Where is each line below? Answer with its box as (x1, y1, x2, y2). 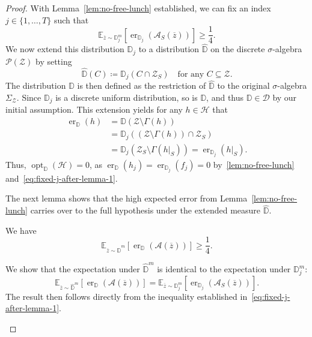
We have (5, 224, 37, 236)
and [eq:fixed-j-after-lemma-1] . (5, 171, 118, 184)
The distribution (5, 79, 66, 92)
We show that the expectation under (5, 263, 140, 275)
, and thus (206, 91, 244, 103)
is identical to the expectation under (157, 263, 291, 275)
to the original (217, 79, 270, 92)
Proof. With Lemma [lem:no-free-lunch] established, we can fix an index (5, 2, 271, 14)
